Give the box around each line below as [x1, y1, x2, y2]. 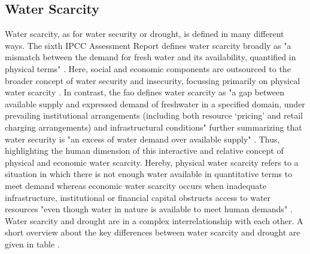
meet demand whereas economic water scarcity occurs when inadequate [5, 179, 267, 191]
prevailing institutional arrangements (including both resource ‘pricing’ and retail [5, 109, 303, 122]
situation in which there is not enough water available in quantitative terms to [5, 168, 293, 180]
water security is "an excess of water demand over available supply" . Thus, [5, 132, 280, 145]
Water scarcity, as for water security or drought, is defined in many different [5, 27, 284, 40]
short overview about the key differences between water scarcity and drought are [5, 226, 300, 238]
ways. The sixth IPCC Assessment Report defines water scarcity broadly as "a [5, 39, 291, 51]
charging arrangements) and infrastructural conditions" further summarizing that [5, 120, 302, 133]
